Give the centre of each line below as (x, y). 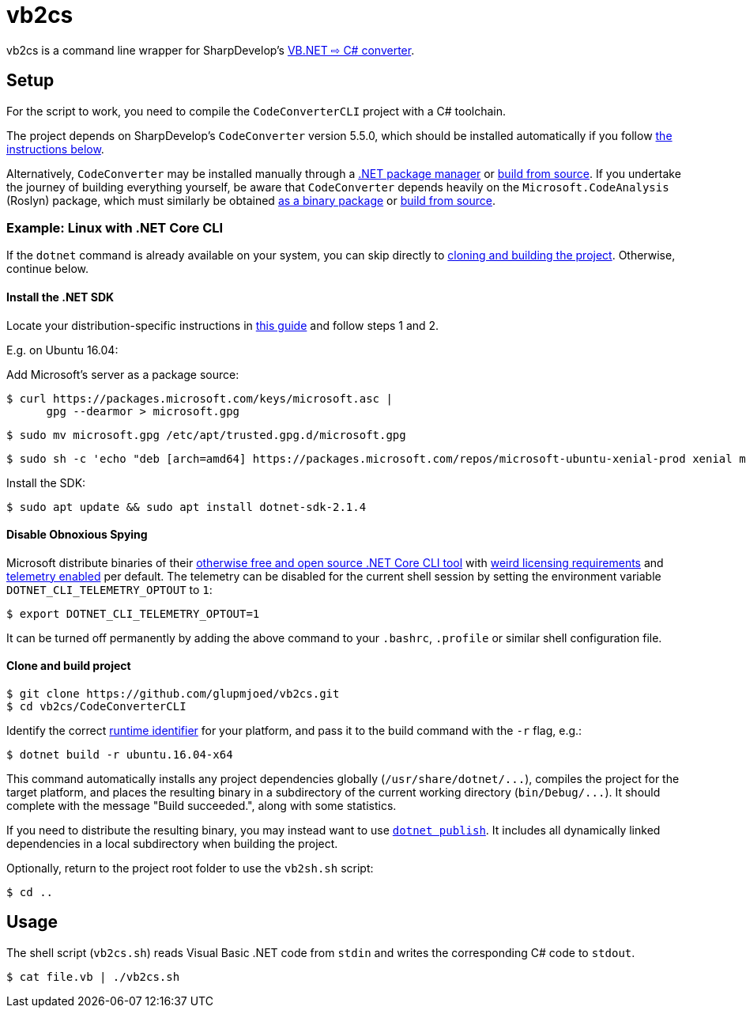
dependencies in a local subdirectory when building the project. (172, 844)
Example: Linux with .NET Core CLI (115, 227)
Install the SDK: (46, 482)
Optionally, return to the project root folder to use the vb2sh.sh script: (190, 868)
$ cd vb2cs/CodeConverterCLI (96, 706)
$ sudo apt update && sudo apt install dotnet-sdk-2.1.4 (186, 507)
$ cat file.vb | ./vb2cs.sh (93, 976)
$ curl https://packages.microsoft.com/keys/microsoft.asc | (200, 398)
